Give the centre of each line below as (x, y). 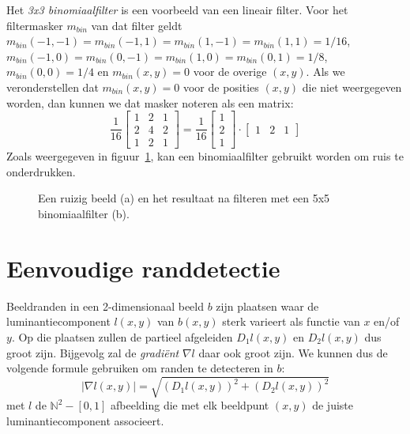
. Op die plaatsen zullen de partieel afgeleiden (122, 336)
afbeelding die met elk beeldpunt (190, 405)
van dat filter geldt (137, 25)
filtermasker (35, 25)
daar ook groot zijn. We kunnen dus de (293, 352)
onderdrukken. (41, 171)
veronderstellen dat (53, 87)
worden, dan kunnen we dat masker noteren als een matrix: (150, 102)
